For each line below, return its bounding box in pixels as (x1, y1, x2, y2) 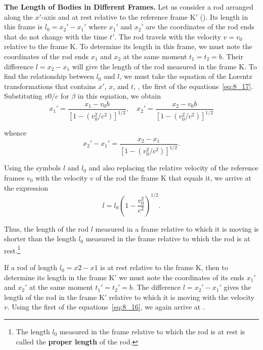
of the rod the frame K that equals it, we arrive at (96, 172, 251, 183)
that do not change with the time (4, 31, 108, 41)
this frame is (4, 21, 43, 32)
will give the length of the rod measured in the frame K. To (72, 61, 257, 71)
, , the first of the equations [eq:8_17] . (134, 80, 253, 91)
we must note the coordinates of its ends (119, 272, 244, 282)
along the (4, 11, 33, 22)
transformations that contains (4, 80, 96, 91)
